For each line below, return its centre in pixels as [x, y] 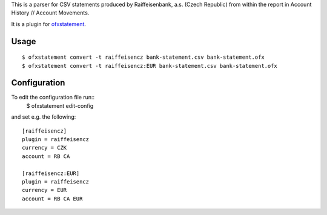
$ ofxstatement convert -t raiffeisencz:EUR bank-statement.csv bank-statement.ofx [150, 66]
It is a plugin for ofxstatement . [48, 24]
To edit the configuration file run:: [53, 98]
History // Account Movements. [50, 13]
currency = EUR [45, 190]
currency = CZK [45, 148]
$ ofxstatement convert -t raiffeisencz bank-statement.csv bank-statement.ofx [143, 57]
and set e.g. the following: [44, 117]
